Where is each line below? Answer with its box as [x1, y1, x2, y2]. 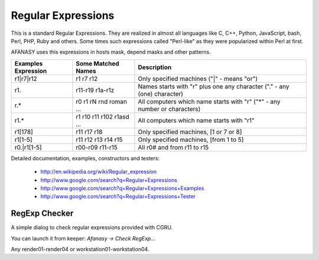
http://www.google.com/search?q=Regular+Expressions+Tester [40, 193, 196, 200]
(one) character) [138, 89, 183, 97]
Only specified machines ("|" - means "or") [138, 74, 258, 83]
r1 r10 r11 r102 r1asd [76, 112, 129, 121]
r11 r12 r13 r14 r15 [76, 135, 123, 144]
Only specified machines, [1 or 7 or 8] [138, 128, 242, 136]
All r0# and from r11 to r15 [138, 143, 209, 151]
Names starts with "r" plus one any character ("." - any [138, 82, 289, 90]
